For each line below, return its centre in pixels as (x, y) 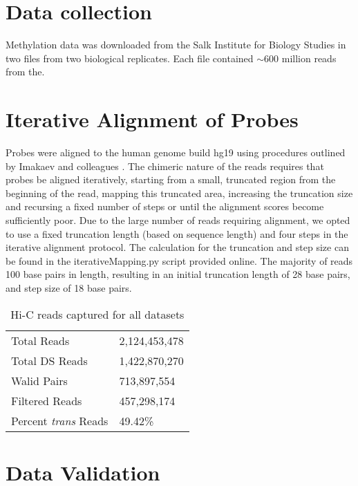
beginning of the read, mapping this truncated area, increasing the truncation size (179, 193)
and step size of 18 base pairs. (69, 287)
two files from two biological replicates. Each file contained (130, 58)
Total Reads (40, 340)
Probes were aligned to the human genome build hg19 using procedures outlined (176, 152)
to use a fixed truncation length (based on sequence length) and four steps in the (177, 233)
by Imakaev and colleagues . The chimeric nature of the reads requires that (165, 166)
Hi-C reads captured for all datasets (97, 314)
